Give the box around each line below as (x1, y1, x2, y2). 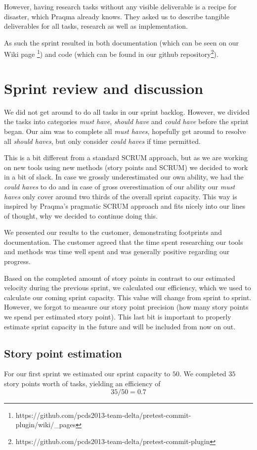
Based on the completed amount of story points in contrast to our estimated (4, 272, 235, 283)
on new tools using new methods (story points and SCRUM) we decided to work (4, 162, 248, 172)
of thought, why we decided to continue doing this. (4, 210, 158, 221)
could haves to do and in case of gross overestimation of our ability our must (4, 181, 235, 191)
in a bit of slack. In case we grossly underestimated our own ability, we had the (4, 172, 244, 182)
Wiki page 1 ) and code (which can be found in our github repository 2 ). (4, 47, 218, 59)
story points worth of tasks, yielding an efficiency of (4, 378, 161, 389)
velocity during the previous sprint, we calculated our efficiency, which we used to (4, 282, 251, 293)
